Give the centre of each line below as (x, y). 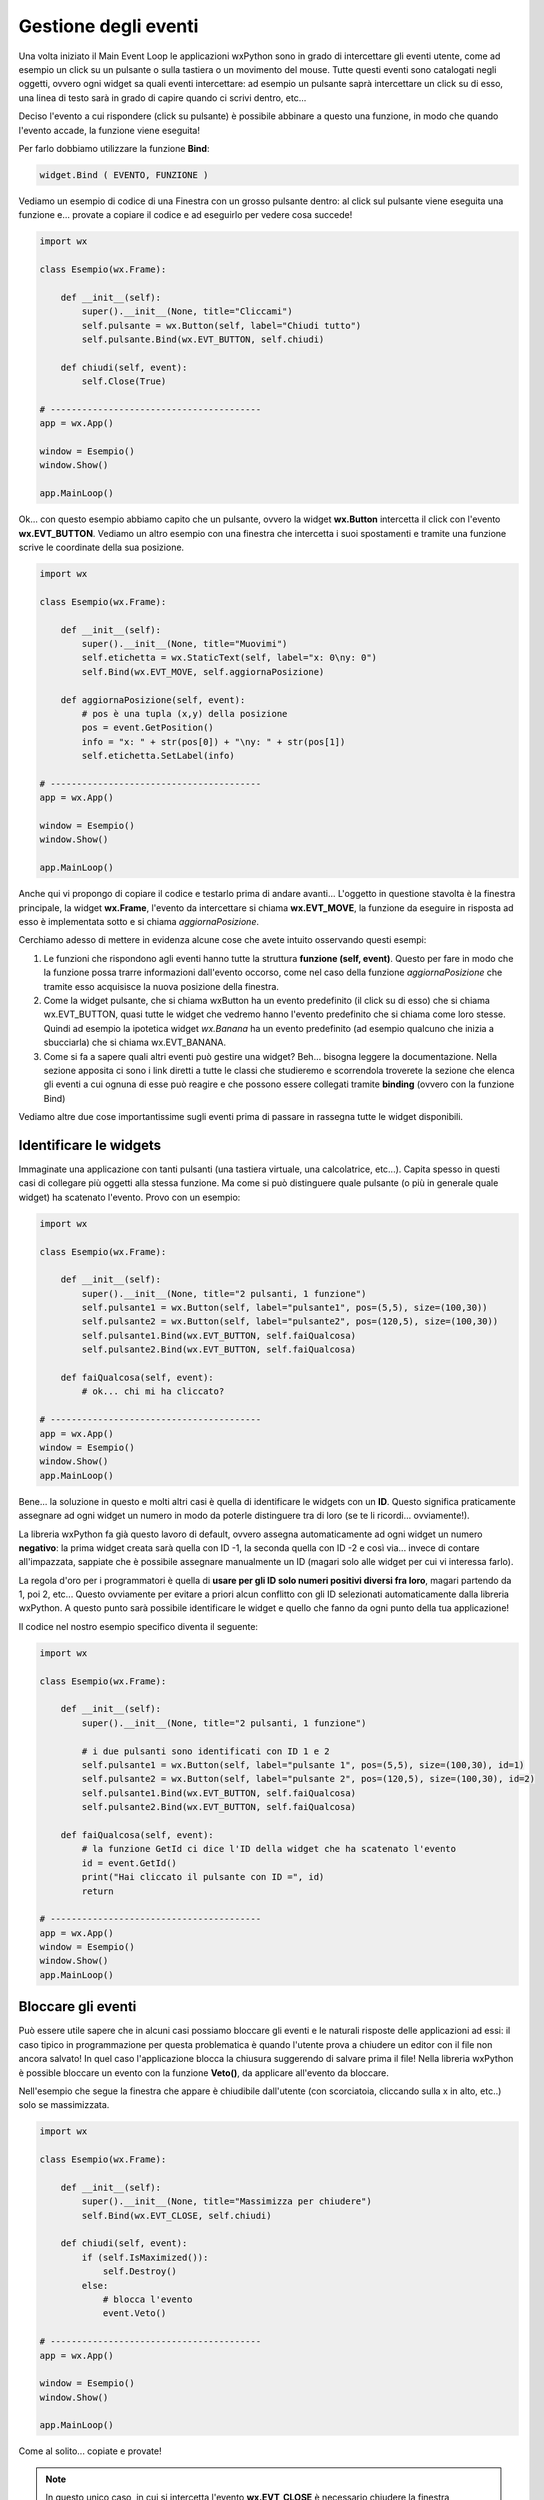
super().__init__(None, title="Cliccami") (187, 311)
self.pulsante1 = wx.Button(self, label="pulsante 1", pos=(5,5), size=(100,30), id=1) (303, 1764)
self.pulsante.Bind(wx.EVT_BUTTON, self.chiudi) (203, 339)
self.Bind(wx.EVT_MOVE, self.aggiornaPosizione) (203, 671)
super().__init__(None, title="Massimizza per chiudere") (226, 2201)
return (97, 1891)
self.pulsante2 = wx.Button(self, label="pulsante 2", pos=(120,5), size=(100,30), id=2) (308, 1779)
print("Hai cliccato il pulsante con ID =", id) (203, 1877)
